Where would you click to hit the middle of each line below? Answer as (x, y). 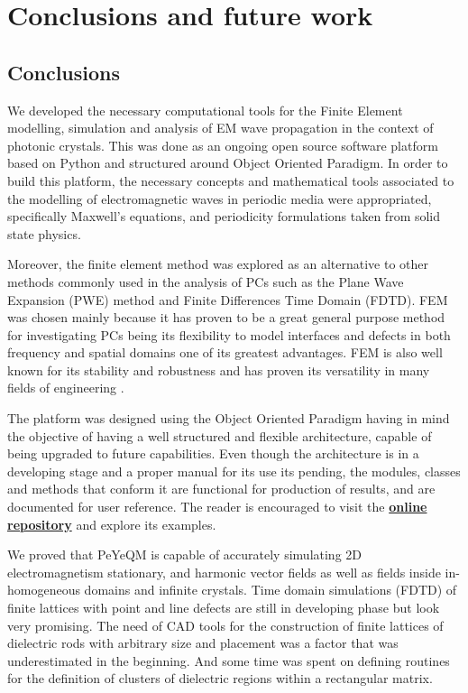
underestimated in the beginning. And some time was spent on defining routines (229, 660)
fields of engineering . (66, 388)
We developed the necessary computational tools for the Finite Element (205, 110)
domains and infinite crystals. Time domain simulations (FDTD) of (271, 590)
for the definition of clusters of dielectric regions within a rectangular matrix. (220, 678)
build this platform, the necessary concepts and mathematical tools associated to (231, 180)
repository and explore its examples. (112, 524)
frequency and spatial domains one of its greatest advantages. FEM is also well (225, 352)
